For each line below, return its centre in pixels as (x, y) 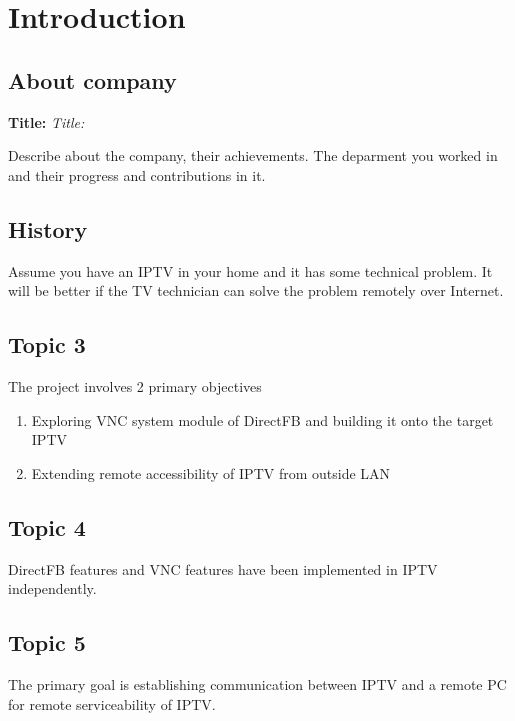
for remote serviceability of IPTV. (112, 703)
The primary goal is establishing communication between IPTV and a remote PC (257, 683)
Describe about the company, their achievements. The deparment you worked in (253, 155)
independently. (52, 588)
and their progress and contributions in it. (137, 174)
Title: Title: (46, 121)
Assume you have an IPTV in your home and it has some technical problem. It (250, 270)
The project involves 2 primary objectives (135, 385)
